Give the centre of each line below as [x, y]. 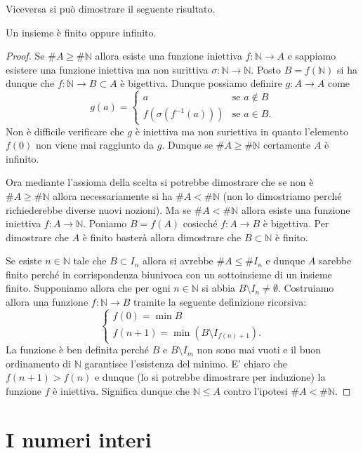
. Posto [266, 69]
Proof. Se [25, 56]
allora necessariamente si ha [113, 195]
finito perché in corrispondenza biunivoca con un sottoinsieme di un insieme [169, 274]
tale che [90, 261]
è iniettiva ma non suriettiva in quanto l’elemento [242, 131]
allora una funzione [47, 302]
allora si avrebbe [178, 261]
